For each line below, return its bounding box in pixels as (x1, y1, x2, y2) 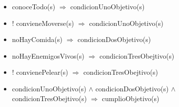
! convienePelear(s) (12, 67, 68, 77)
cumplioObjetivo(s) (101, 93, 159, 103)
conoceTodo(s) (12, 1, 56, 11)
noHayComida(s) (12, 34, 62, 44)
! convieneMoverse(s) (12, 18, 74, 28)
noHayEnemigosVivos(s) (12, 50, 85, 61)
